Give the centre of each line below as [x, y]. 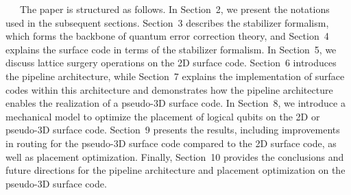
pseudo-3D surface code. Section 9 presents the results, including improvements [173, 130]
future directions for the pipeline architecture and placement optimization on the [175, 170]
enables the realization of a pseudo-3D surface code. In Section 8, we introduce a [175, 103]
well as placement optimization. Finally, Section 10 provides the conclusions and [175, 156]
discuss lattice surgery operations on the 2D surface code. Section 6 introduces [171, 63]
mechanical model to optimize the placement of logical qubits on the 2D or [163, 116]
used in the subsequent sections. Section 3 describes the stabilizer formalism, [167, 22]
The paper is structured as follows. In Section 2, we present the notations [174, 9]
